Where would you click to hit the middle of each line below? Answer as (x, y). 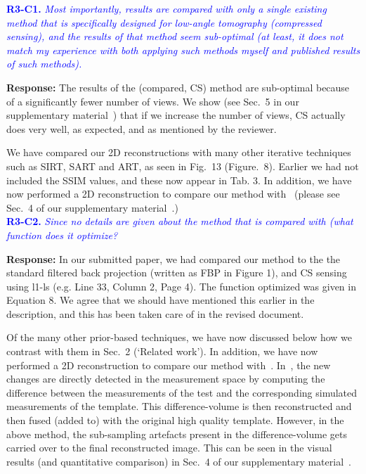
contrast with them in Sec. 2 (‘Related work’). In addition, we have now (162, 351)
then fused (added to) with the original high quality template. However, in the (175, 420)
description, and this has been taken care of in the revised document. (155, 313)
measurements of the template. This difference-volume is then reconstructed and (179, 406)
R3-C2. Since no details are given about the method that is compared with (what (180, 221)
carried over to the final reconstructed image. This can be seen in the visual (169, 448)
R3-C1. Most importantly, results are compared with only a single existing (166, 8)
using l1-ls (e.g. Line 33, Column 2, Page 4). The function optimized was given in (181, 286)
